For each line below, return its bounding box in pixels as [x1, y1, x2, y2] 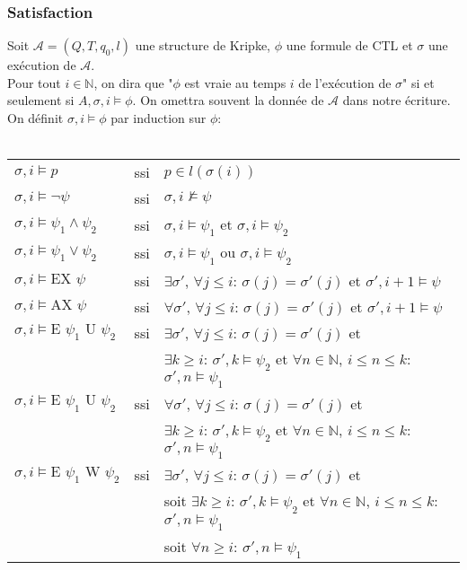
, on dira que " [93, 73, 173, 92]
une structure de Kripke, [135, 36, 270, 55]
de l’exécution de [298, 73, 392, 92]
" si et [402, 73, 435, 92]
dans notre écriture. [342, 91, 451, 110]
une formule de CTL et [286, 36, 413, 55]
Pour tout [7, 73, 61, 92]
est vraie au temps [184, 73, 286, 92]
